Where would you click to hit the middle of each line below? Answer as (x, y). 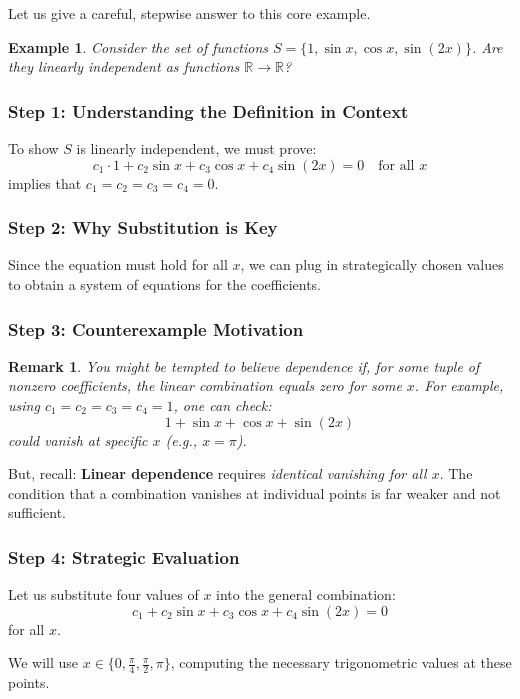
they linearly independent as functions (124, 66)
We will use (43, 662)
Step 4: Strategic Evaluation (124, 556)
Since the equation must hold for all (118, 264)
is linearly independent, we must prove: (196, 148)
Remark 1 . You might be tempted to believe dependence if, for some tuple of (244, 365)
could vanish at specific (78, 439)
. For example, (459, 385)
